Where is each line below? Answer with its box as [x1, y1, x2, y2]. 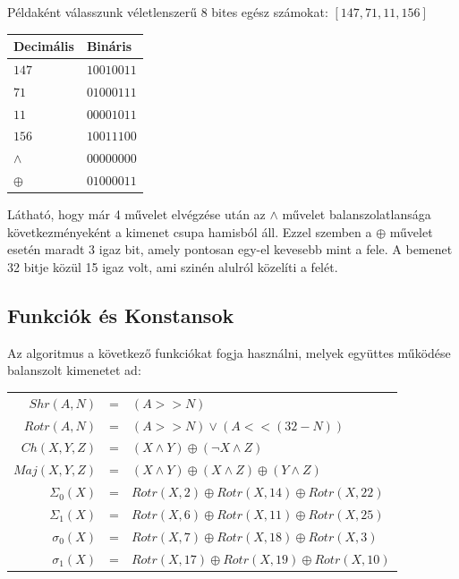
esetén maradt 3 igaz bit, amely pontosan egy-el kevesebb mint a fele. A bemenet [7, 240, 453, 259]
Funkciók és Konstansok [7, 302, 234, 329]
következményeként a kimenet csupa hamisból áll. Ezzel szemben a [7, 222, 372, 241]
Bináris [86, 37, 132, 55]
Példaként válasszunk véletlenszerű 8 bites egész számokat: [7, 3, 328, 21]
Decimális [13, 37, 74, 55]
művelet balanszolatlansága [282, 205, 431, 224]
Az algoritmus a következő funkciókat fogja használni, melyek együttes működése [7, 343, 451, 362]
